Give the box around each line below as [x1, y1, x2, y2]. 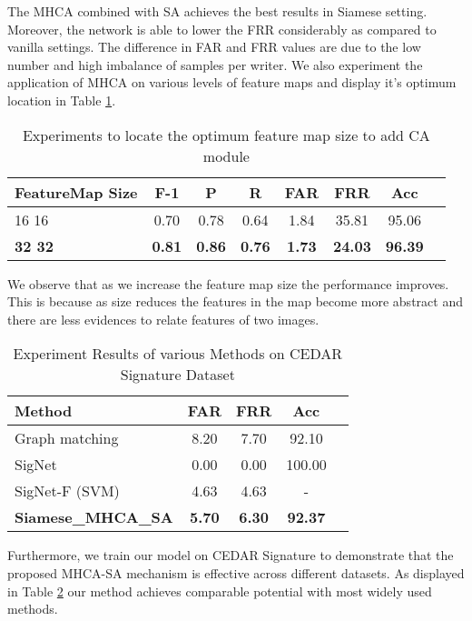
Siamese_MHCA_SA [15, 506, 173, 528]
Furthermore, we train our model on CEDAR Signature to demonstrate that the [7, 546, 454, 565]
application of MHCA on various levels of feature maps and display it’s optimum [7, 73, 457, 92]
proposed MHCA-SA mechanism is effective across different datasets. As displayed [7, 563, 465, 582]
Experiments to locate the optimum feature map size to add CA [22, 124, 430, 145]
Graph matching [15, 427, 119, 449]
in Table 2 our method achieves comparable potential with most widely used [7, 581, 432, 600]
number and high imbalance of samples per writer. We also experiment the [7, 55, 423, 74]
